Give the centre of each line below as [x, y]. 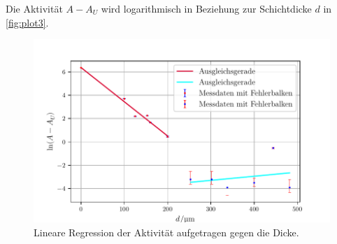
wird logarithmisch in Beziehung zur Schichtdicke [206, 8]
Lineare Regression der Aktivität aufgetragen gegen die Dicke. [166, 232]
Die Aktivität [34, 8]
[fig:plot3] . [27, 22]
